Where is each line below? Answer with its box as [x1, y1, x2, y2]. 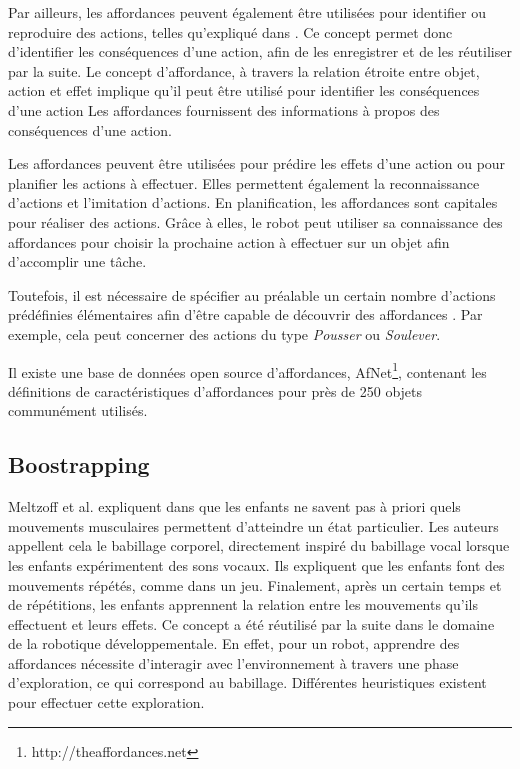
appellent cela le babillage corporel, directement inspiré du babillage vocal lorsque [8, 535, 510, 556]
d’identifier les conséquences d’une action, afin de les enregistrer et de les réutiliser [8, 41, 512, 62]
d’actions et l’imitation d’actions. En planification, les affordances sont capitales [8, 192, 498, 213]
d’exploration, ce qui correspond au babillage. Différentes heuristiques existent [8, 672, 487, 693]
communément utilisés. [8, 400, 148, 421]
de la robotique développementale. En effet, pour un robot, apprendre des [8, 633, 460, 654]
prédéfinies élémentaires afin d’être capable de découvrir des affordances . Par [8, 304, 483, 325]
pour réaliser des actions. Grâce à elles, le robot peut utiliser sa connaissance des [8, 211, 503, 232]
